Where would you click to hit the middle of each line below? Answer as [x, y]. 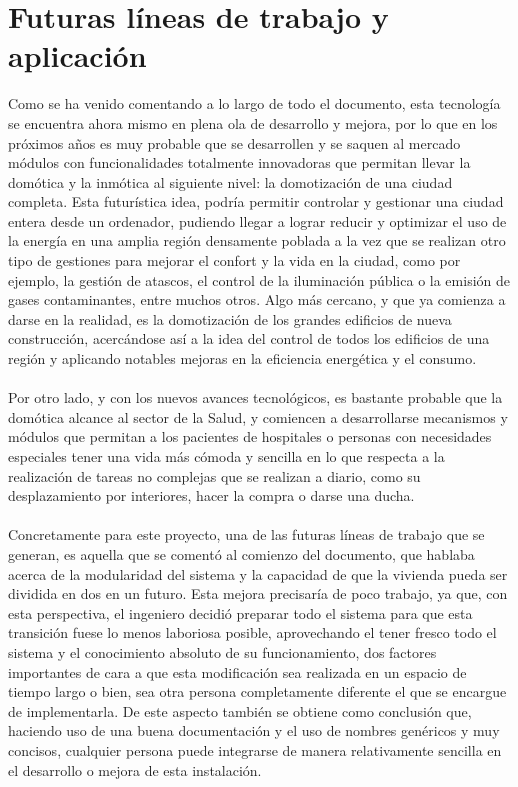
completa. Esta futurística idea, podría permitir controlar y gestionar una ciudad [256, 201]
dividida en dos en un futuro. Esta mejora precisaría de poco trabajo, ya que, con [258, 593]
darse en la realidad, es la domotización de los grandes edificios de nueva [230, 318]
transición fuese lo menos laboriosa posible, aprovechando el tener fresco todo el [252, 632]
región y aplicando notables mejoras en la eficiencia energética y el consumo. [242, 358]
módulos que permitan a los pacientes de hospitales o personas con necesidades [250, 436]
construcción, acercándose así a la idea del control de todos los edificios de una [249, 338]
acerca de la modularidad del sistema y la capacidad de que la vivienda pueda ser [258, 573]
